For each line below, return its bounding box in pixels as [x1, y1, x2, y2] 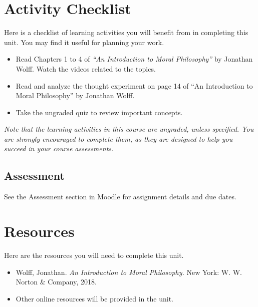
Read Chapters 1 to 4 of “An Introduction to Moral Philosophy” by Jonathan [16, 54, 253, 64]
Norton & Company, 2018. [16, 276, 97, 287]
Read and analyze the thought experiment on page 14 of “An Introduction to [16, 80, 253, 91]
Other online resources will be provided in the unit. [16, 293, 173, 303]
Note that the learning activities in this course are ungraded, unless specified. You [4, 124, 254, 134]
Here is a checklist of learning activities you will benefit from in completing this [4, 27, 248, 38]
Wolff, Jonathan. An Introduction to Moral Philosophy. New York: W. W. [16, 266, 242, 277]
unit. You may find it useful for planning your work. [4, 37, 164, 47]
